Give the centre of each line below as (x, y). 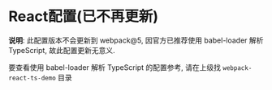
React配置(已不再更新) (84, 16)
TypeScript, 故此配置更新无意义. (62, 50)
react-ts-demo (32, 78)
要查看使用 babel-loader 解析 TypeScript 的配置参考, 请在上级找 (115, 67)
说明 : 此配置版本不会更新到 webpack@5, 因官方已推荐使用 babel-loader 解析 (136, 40)
